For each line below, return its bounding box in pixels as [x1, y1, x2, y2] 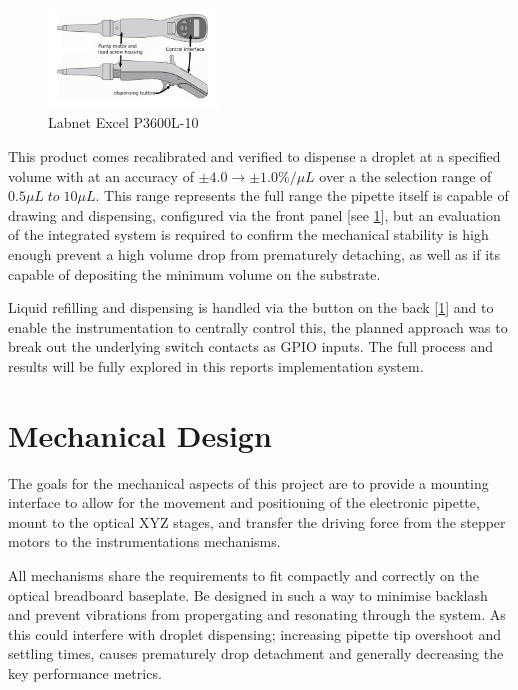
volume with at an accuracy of [8, 165, 194, 186]
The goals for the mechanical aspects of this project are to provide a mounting [8, 472, 489, 493]
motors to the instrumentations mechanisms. [8, 531, 281, 552]
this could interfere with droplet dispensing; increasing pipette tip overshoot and [8, 623, 501, 644]
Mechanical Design [8, 414, 272, 455]
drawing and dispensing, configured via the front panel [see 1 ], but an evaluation [8, 204, 501, 225]
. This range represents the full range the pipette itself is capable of [95, 185, 509, 206]
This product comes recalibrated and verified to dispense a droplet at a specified [8, 146, 501, 167]
